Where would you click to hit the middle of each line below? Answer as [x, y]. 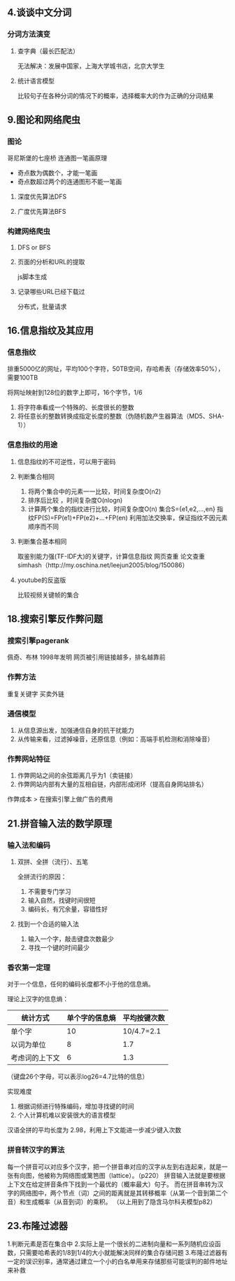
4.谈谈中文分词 [40, 13]
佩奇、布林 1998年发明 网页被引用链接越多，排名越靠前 [86, 657]
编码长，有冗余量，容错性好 [68, 909]
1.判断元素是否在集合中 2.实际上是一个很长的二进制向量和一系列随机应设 [111, 1244]
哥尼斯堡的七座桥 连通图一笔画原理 [57, 158]
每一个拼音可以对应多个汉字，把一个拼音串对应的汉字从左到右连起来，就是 [114, 1167]
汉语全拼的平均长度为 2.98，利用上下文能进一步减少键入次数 [94, 1130]
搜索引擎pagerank [38, 640]
